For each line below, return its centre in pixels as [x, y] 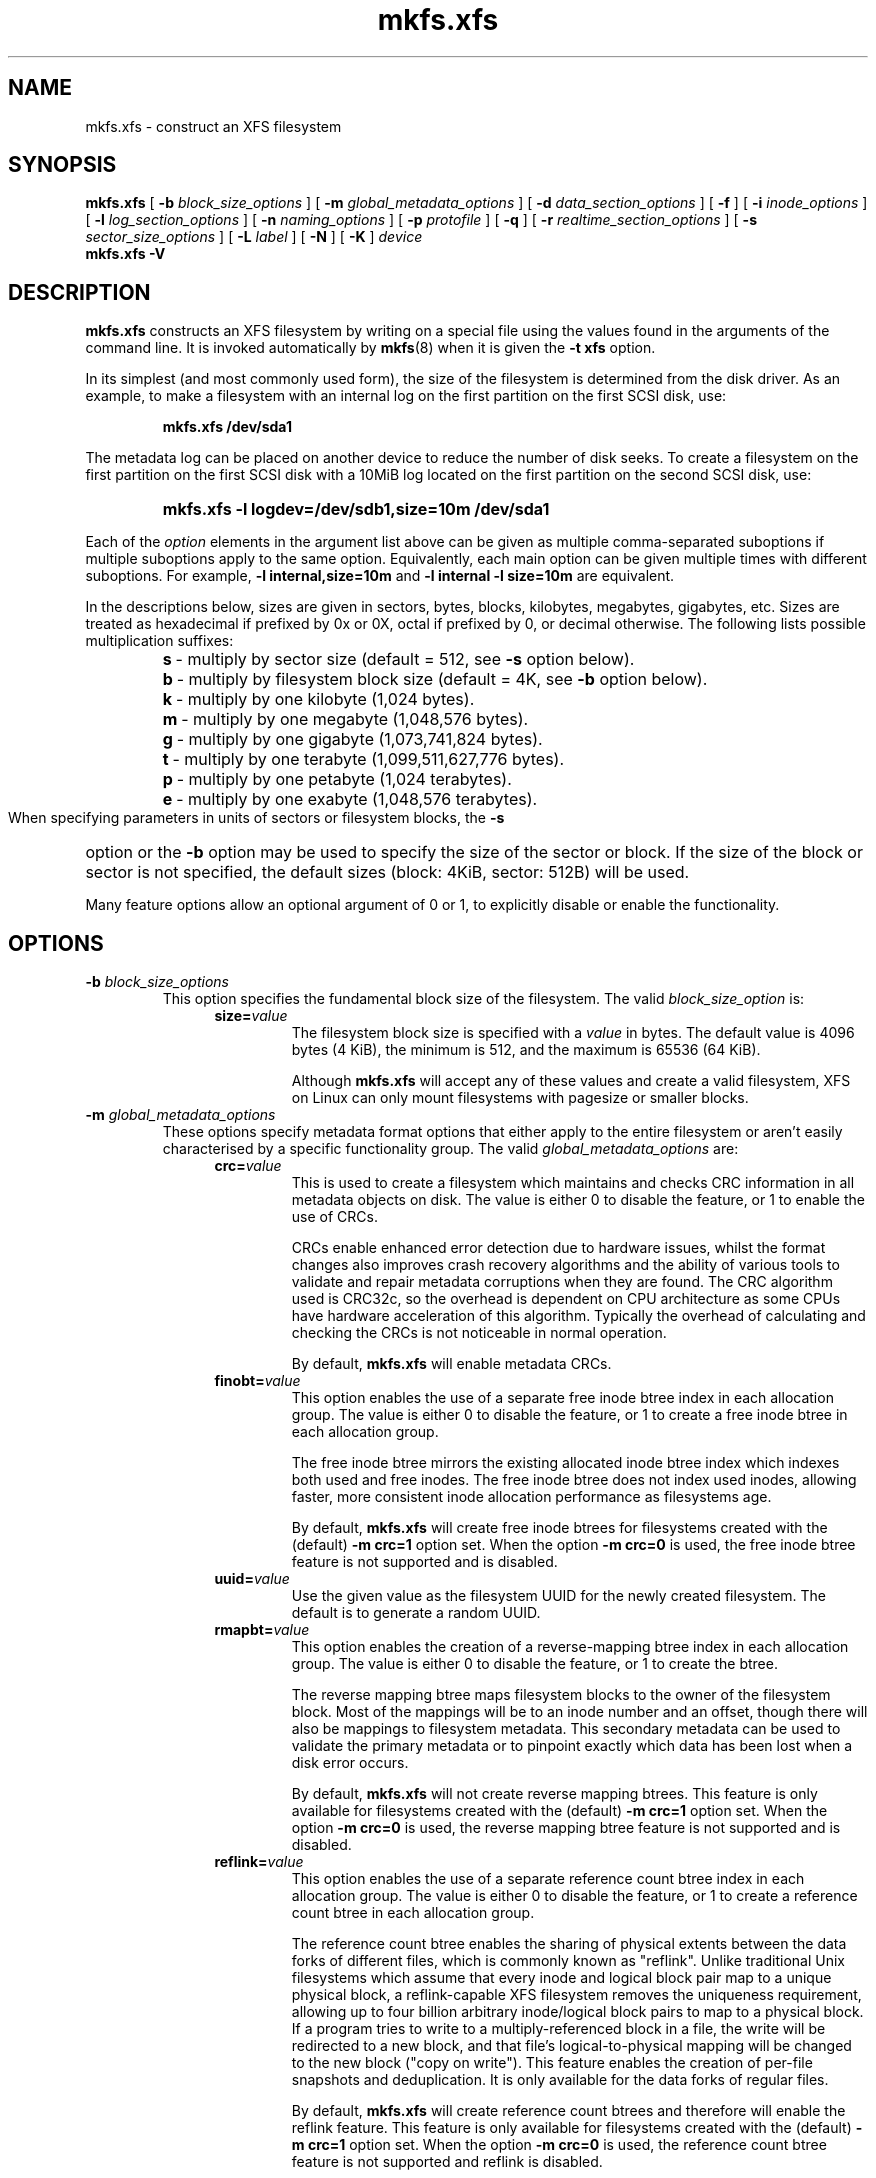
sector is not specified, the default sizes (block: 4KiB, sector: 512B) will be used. [387, 872]
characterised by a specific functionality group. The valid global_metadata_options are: [450, 1149]
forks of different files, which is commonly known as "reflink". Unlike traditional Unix [568, 1961]
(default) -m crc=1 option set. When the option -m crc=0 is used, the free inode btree [573, 1545]
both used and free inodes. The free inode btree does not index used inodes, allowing [574, 1480]
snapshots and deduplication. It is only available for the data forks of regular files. [560, 2080]
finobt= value [257, 1381]
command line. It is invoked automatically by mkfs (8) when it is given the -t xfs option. [370, 348]
